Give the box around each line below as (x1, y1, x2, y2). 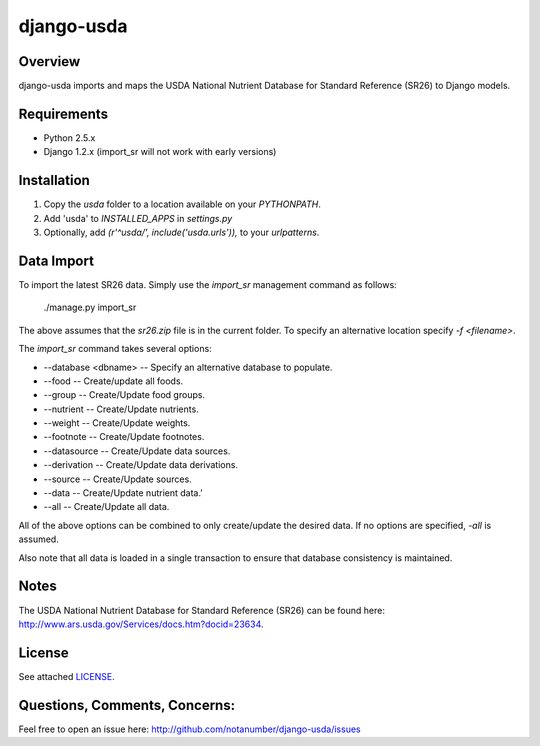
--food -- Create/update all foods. (43, 375, 184, 387)
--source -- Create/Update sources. (43, 473, 192, 485)
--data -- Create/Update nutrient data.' (43, 487, 204, 499)
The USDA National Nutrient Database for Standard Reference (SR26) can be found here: (18, 604, 385, 616)
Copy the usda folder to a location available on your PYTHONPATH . (43, 198, 322, 210)
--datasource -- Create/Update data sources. (43, 445, 231, 457)
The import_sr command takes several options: (18, 343, 212, 355)
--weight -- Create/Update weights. (43, 417, 191, 429)
